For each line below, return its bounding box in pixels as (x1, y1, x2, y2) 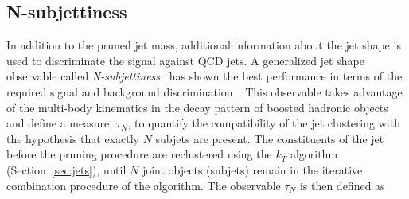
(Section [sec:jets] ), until (6, 161, 127, 178)
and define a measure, (6, 115, 113, 131)
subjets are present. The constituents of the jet (155, 130, 384, 146)
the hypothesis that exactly (6, 130, 139, 146)
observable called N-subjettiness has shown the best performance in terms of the (6, 68, 403, 84)
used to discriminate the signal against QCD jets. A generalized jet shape (6, 52, 364, 68)
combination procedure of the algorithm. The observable (6, 177, 281, 193)
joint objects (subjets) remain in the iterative (142, 161, 363, 178)
